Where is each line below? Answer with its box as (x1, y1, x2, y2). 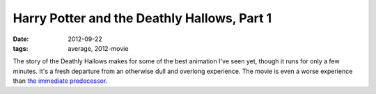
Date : (13, 35, 29, 43)
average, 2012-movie (68, 44, 129, 52)
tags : (13, 44, 29, 52)
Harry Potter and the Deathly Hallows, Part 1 (13, 10, 272, 26)
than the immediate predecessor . (13, 77, 108, 85)
